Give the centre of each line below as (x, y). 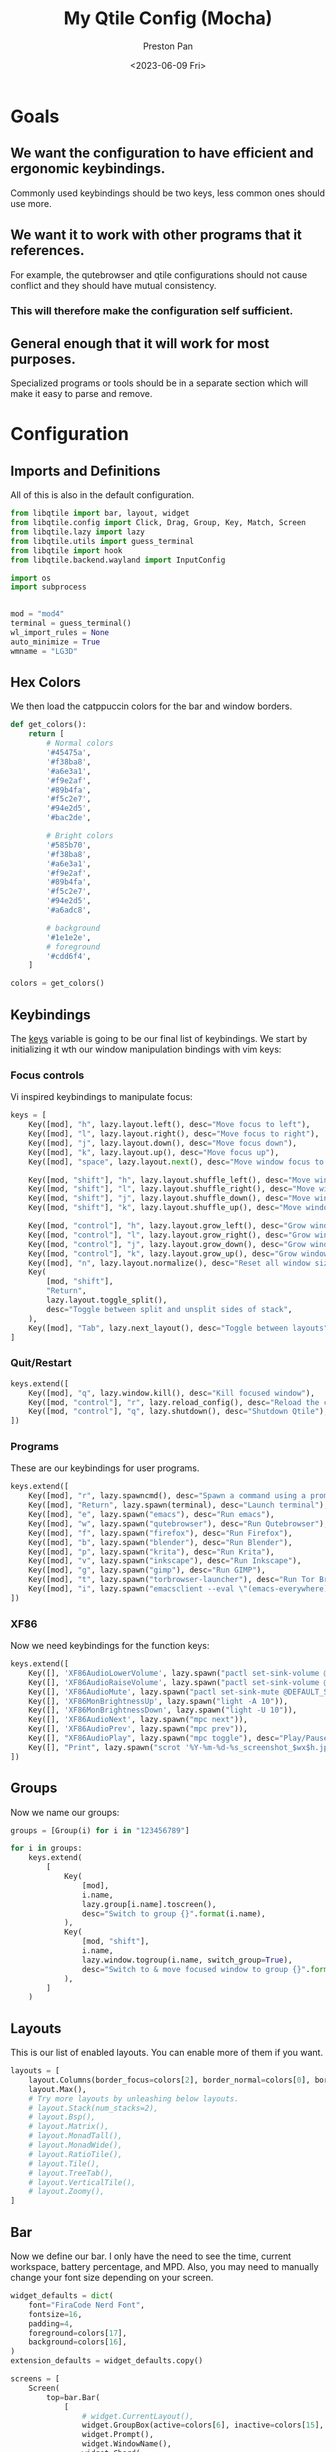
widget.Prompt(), (118, 2435)
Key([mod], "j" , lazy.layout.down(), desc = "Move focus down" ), (163, 1143)
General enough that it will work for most (140, 343)
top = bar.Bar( (73, 2397)
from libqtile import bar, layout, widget (100, 513)
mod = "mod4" (37, 614)
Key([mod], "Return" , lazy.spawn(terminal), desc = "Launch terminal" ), (178, 1505)
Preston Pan (168, 46)
